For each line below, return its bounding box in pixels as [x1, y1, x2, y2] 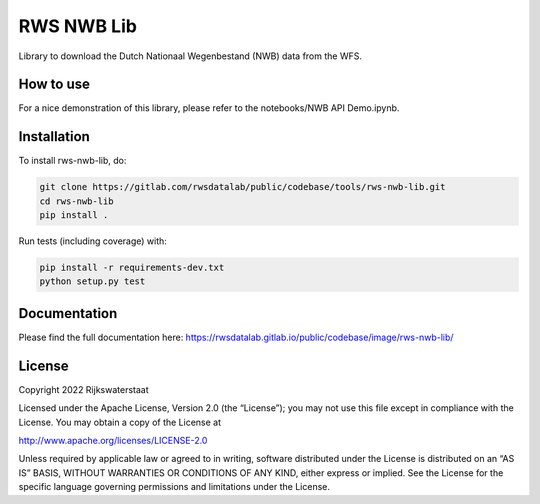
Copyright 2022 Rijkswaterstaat [18, 383, 149, 395]
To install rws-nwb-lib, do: [18, 155, 127, 167]
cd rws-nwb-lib [39, 195, 114, 207]
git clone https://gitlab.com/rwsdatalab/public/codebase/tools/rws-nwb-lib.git [39, 181, 446, 193]
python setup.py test [39, 276, 146, 287]
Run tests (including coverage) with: [18, 235, 167, 247]
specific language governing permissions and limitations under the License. [18, 481, 330, 493]
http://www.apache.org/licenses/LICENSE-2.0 [18, 435, 208, 447]
